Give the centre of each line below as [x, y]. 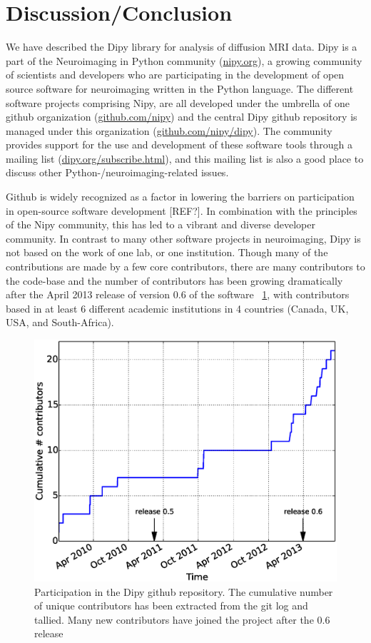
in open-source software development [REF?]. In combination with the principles [182, 210]
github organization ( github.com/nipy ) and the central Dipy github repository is [182, 117]
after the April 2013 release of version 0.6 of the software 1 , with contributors [178, 294]
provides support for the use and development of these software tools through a [179, 145]
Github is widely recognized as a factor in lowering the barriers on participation [180, 197]
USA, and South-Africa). [60, 322]
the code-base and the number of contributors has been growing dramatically [174, 280]
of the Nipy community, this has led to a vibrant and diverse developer [161, 224]
